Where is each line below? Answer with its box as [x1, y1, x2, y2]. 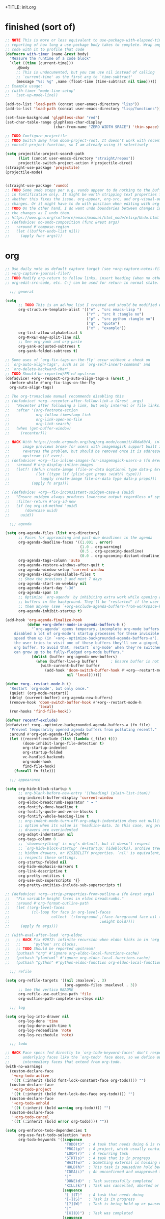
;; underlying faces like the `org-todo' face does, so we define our [5, 1055, 164, 1060]
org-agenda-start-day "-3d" [18, 586, 76, 590]
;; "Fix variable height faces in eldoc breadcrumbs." [5, 896, 124, 901]
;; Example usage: [5, 83, 43, 88]
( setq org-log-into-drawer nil [5, 1014, 69, 1019]
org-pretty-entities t [18, 873, 65, 878]
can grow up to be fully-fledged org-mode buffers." [14, 649, 124, 655]
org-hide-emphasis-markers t [18, 864, 78, 869]
